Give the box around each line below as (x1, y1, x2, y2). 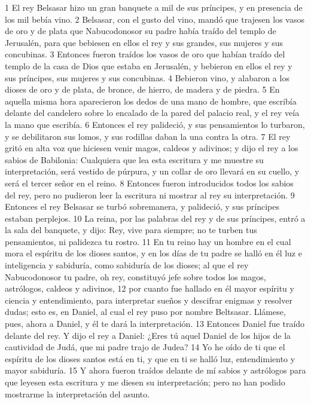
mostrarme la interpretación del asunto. (5, 387, 150, 400)
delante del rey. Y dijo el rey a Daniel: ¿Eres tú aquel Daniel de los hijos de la (5, 329, 291, 341)
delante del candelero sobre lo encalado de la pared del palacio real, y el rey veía (5, 106, 300, 119)
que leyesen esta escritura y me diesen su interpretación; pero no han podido (5, 376, 285, 388)
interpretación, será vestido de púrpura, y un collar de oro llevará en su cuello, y (5, 165, 300, 177)
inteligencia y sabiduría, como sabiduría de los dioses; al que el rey (5, 259, 249, 271)
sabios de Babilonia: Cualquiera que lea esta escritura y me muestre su (5, 153, 264, 166)
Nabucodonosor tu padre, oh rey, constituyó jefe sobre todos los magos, (5, 270, 266, 283)
